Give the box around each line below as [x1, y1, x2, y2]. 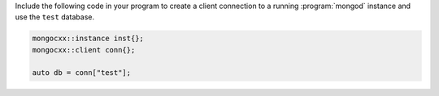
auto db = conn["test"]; [32, 68, 132, 77]
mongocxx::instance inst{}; [32, 34, 144, 44]
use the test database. [15, 12, 95, 22]
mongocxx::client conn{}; [32, 45, 136, 54]
